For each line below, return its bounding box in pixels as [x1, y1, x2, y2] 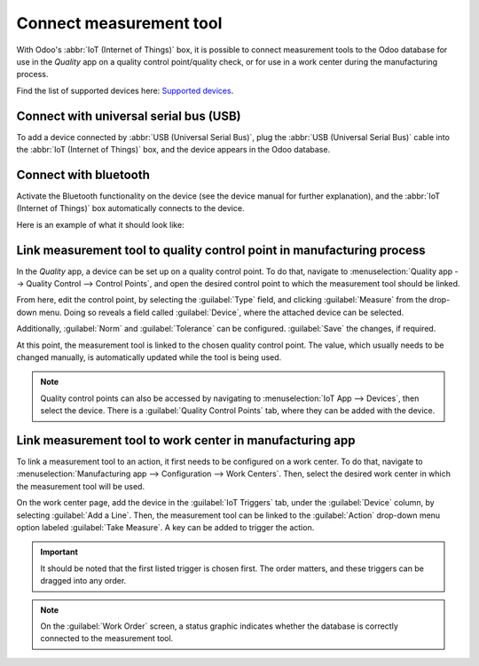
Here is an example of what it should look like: [16, 219, 185, 230]
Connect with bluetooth [16, 167, 150, 182]
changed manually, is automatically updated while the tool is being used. [16, 351, 282, 363]
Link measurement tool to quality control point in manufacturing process [16, 242, 426, 257]
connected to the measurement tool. [40, 633, 174, 644]
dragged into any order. [40, 576, 127, 586]
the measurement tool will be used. [16, 481, 145, 491]
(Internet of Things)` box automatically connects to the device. [16, 203, 245, 214]
